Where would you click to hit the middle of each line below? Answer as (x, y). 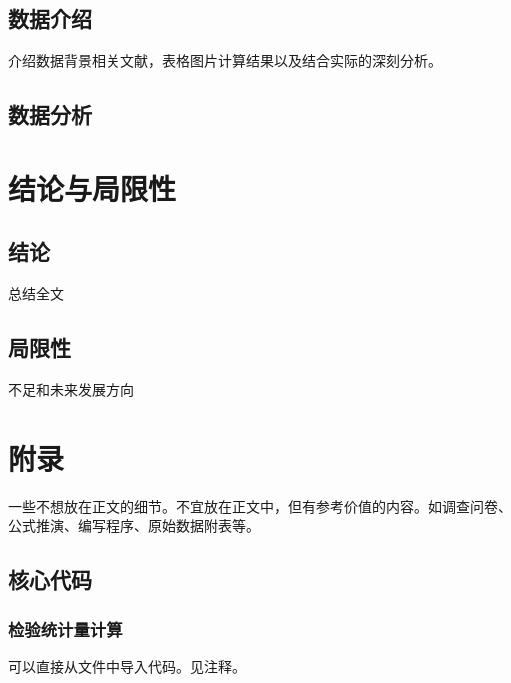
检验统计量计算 (65, 628)
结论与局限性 (92, 187)
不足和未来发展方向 (71, 388)
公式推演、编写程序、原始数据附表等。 (134, 525)
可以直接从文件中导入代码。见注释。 (127, 665)
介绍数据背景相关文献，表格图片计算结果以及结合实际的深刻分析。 (225, 60)
